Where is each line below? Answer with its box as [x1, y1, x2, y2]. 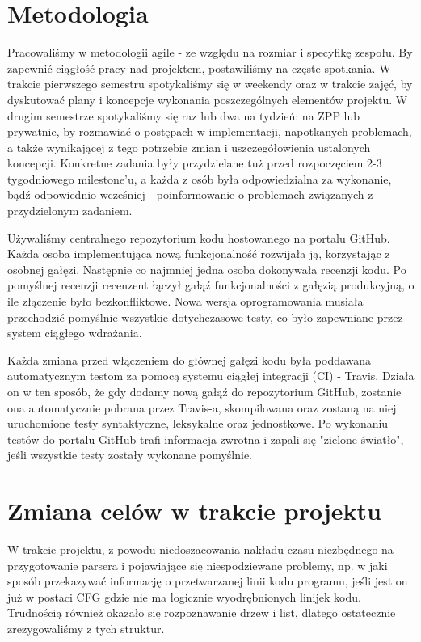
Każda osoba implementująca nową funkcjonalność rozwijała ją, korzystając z [7, 245, 390, 262]
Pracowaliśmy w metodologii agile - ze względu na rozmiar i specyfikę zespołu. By [7, 44, 413, 61]
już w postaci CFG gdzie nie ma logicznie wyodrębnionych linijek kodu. [7, 588, 361, 605]
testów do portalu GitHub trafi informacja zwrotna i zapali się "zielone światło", [7, 430, 404, 447]
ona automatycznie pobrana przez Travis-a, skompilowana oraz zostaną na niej [7, 399, 397, 416]
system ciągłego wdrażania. [7, 324, 142, 341]
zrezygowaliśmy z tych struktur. [7, 620, 165, 637]
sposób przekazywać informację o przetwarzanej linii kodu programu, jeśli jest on [7, 572, 408, 589]
